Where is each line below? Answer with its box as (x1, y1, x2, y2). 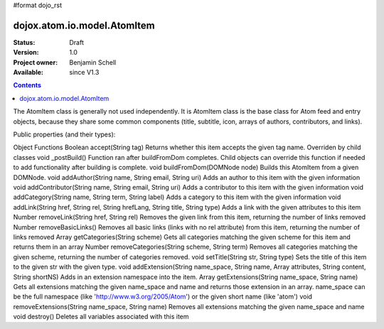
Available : (13, 68, 44, 77)
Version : (13, 48, 39, 57)
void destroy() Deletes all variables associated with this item (13, 313, 189, 321)
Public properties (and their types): (13, 130, 116, 139)
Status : (13, 38, 36, 46)
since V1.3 (69, 68, 100, 77)
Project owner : (13, 58, 58, 67)
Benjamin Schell (69, 58, 117, 67)
